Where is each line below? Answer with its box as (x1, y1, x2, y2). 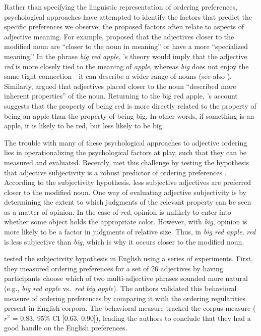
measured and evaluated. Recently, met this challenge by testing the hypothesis (4, 157, 249, 167)
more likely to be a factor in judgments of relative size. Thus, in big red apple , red (4, 226, 256, 237)
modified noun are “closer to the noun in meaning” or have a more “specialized (4, 41, 248, 52)
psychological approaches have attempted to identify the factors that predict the (4, 11, 252, 22)
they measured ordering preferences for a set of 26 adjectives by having (4, 263, 223, 273)
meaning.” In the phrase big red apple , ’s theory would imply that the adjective (4, 51, 247, 61)
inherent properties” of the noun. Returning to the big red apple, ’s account (4, 90, 238, 101)
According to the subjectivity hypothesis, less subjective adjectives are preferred (4, 177, 251, 187)
